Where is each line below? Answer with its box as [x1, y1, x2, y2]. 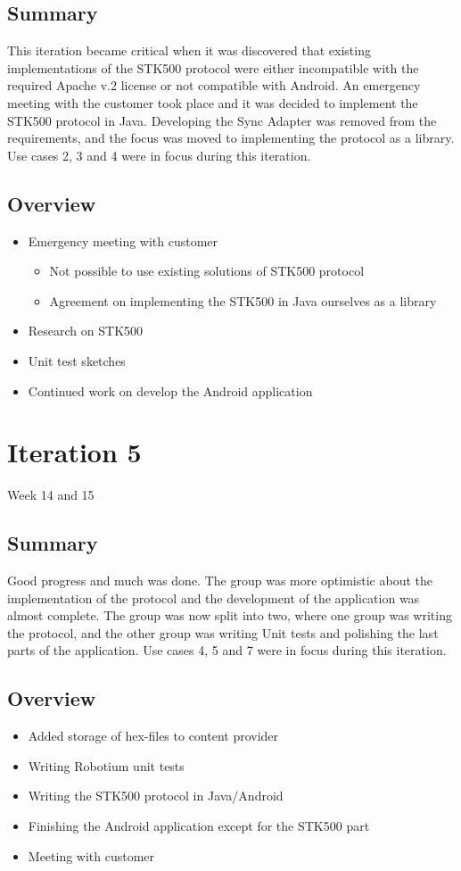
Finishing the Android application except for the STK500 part [28, 817, 370, 834]
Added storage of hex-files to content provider [28, 726, 279, 745]
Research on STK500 [28, 321, 144, 340]
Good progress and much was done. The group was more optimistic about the [7, 571, 433, 590]
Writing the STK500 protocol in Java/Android [28, 786, 284, 805]
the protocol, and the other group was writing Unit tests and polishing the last [7, 623, 439, 642]
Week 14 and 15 [7, 485, 95, 504]
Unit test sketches [28, 351, 126, 369]
